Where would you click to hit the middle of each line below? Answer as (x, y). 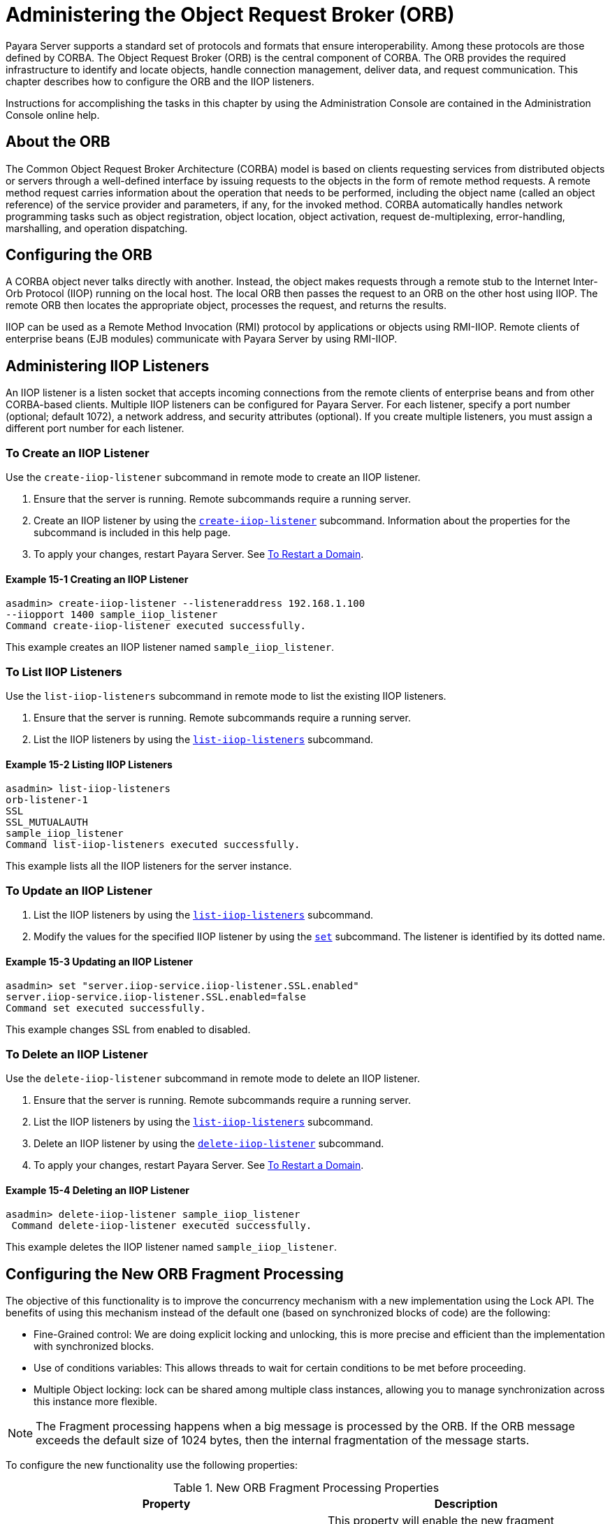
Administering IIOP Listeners (108, 366)
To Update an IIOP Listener (79, 890)
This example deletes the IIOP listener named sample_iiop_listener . (172, 1247)
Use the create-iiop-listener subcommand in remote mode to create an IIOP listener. (213, 477)
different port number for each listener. (95, 429)
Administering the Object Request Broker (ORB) (230, 15)
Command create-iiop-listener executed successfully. (156, 626)
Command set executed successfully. (106, 1008)
